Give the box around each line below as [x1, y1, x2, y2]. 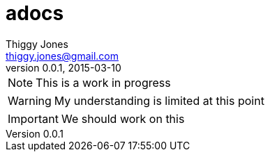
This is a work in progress [36, 75, 171, 90]
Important [8, 111, 59, 126]
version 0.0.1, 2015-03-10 [6, 61, 121, 74]
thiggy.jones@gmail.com [6, 49, 119, 62]
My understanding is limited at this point [54, 93, 264, 108]
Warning [8, 93, 52, 108]
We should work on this [61, 111, 185, 126]
